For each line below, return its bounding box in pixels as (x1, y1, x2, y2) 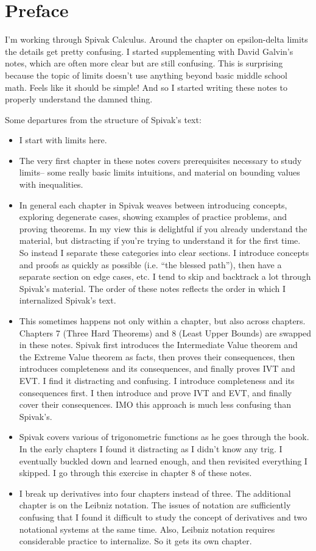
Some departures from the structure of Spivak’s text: (5, 113, 202, 126)
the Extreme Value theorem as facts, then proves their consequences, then (19, 350, 295, 363)
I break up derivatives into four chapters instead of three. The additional (19, 486, 291, 499)
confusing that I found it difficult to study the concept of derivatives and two (19, 510, 307, 523)
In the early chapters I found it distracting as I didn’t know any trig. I (19, 442, 283, 455)
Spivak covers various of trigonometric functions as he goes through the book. (19, 430, 309, 443)
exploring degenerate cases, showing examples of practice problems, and (19, 210, 287, 223)
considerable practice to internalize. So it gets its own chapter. (19, 535, 252, 547)
